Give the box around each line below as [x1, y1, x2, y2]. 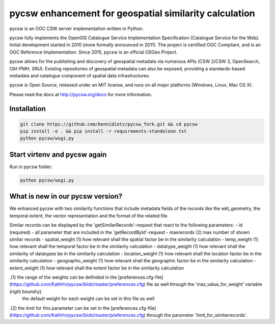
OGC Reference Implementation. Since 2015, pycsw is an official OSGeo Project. [9, 49, 178, 55]
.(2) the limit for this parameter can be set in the [9, 305, 110, 311]
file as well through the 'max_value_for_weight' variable [146, 281, 262, 287]
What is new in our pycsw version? [9, 192, 122, 201]
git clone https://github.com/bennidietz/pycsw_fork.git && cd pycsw [20, 121, 198, 127]
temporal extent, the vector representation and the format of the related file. [9, 212, 169, 219]
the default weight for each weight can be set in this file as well [22, 295, 155, 302]
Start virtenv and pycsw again [9, 150, 107, 159]
